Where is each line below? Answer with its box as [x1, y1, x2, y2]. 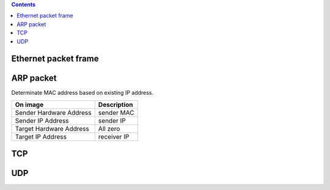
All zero [98, 124, 120, 133]
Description [98, 100, 134, 109]
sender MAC [98, 108, 134, 117]
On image [15, 100, 44, 109]
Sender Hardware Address [15, 108, 92, 117]
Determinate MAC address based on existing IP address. [11, 89, 154, 97]
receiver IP [98, 132, 130, 141]
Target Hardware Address [15, 124, 90, 133]
